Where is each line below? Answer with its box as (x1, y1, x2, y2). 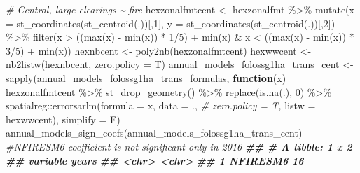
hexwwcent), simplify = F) (6, 111, 120, 126)
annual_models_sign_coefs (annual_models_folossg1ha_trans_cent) (6, 125, 303, 140)
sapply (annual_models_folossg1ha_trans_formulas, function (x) (6, 70, 286, 85)
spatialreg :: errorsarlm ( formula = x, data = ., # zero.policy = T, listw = (6, 98, 316, 113)
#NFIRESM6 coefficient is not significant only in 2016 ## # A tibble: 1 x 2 (6, 139, 352, 153)
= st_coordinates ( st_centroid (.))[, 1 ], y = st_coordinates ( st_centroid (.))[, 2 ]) (6, 15, 335, 30)
